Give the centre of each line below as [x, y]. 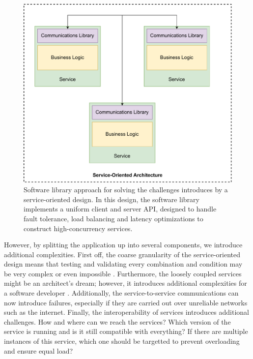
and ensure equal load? [39, 350]
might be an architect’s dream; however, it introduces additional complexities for [126, 283]
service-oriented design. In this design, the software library [112, 199]
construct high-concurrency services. [78, 228]
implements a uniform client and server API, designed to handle [120, 209]
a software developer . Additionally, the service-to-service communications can [121, 293]
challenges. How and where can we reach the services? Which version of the [117, 321]
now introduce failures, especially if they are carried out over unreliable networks [126, 302]
